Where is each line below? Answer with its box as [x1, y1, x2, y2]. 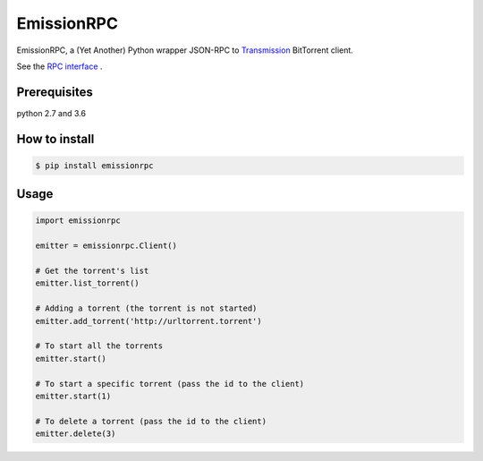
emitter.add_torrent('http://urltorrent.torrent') [35, 316, 263, 326]
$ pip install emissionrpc [35, 160, 154, 170]
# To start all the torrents [35, 341, 164, 351]
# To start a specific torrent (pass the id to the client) [35, 379, 305, 388]
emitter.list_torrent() [35, 278, 140, 288]
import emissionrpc [35, 216, 121, 226]
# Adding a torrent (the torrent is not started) [35, 303, 258, 313]
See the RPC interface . [16, 61, 103, 72]
